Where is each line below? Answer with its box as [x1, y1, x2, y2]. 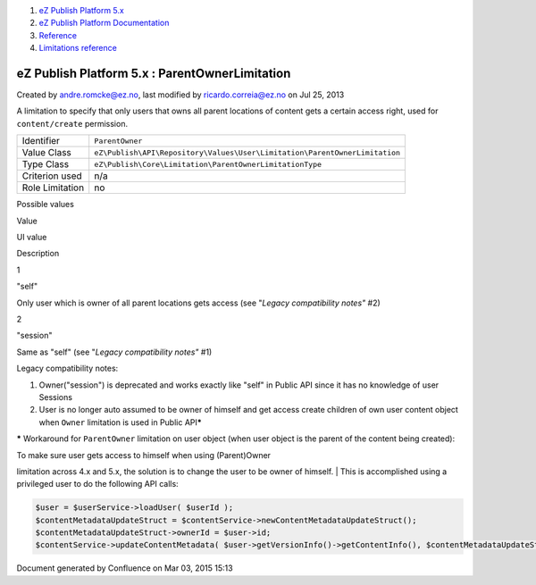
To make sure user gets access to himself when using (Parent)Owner [16, 449, 272, 460]
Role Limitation [21, 181, 85, 194]
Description [16, 248, 60, 259]
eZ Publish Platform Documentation [38, 18, 170, 29]
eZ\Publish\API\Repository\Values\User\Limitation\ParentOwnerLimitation [94, 147, 401, 157]
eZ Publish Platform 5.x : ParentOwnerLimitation [16, 65, 291, 80]
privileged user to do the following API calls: [16, 479, 179, 489]
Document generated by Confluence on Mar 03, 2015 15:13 [16, 563, 233, 573]
